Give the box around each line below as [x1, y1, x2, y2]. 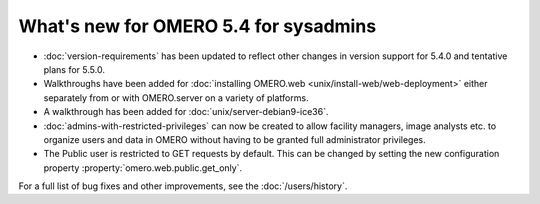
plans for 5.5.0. [43, 63, 105, 75]
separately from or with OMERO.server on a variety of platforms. [43, 91, 309, 104]
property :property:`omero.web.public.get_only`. [43, 161, 243, 174]
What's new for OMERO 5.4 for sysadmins [18, 15, 377, 37]
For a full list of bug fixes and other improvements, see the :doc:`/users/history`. [18, 180, 348, 192]
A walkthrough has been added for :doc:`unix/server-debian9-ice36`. [43, 106, 329, 118]
